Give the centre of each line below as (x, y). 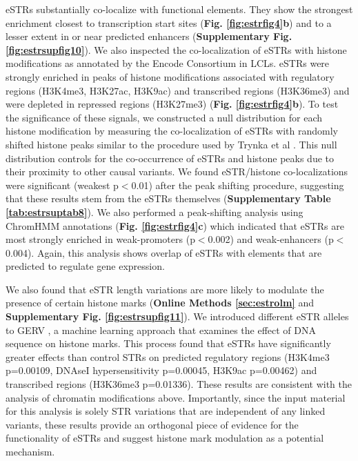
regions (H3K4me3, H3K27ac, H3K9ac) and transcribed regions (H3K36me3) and (178, 90)
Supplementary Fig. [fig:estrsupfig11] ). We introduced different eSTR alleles (177, 316)
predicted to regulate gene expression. (85, 266)
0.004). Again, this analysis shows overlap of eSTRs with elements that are (164, 252)
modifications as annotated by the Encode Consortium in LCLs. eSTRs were (168, 63)
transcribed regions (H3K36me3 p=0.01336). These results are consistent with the (179, 384)
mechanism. (30, 451)
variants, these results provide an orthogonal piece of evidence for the (152, 424)
